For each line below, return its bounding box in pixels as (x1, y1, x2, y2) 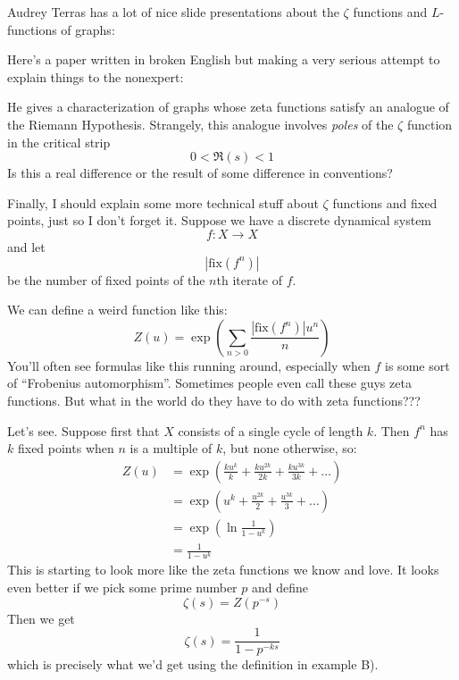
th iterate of (216, 270, 283, 289)
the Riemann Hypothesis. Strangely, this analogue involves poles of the (7, 114, 394, 133)
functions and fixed (332, 193, 438, 212)
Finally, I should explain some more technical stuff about (7, 193, 319, 212)
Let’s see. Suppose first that (7, 421, 160, 440)
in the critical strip (7, 132, 111, 151)
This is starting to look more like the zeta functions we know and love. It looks (7, 560, 439, 579)
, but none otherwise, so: (222, 439, 357, 458)
